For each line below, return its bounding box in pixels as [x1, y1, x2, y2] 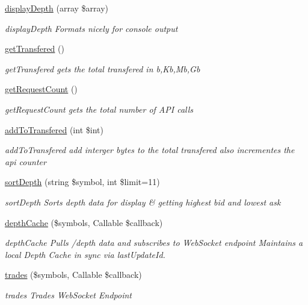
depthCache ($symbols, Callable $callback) [5, 216, 163, 228]
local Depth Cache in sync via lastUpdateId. [5, 248, 165, 260]
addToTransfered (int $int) [5, 123, 103, 136]
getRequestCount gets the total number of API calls [5, 102, 194, 115]
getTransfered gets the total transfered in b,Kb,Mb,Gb [5, 62, 200, 75]
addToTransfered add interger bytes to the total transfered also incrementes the [5, 143, 295, 156]
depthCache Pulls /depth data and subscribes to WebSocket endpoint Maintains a [5, 236, 303, 249]
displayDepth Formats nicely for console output [5, 22, 178, 34]
